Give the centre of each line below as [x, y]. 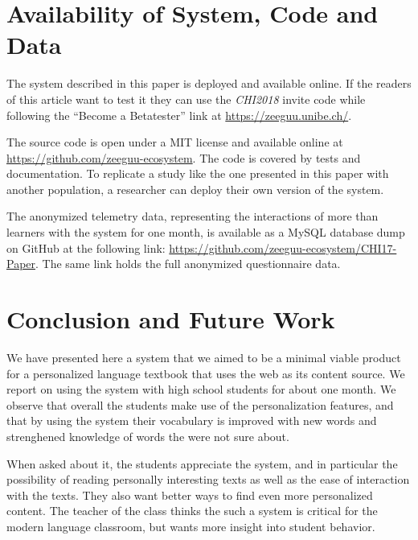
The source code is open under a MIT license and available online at [175, 142]
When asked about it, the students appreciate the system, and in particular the [202, 463]
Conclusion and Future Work [171, 319]
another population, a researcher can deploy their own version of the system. [195, 189]
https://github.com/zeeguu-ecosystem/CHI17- [283, 247]
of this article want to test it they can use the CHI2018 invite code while [186, 99]
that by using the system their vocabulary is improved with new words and [192, 420]
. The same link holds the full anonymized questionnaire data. [188, 264]
